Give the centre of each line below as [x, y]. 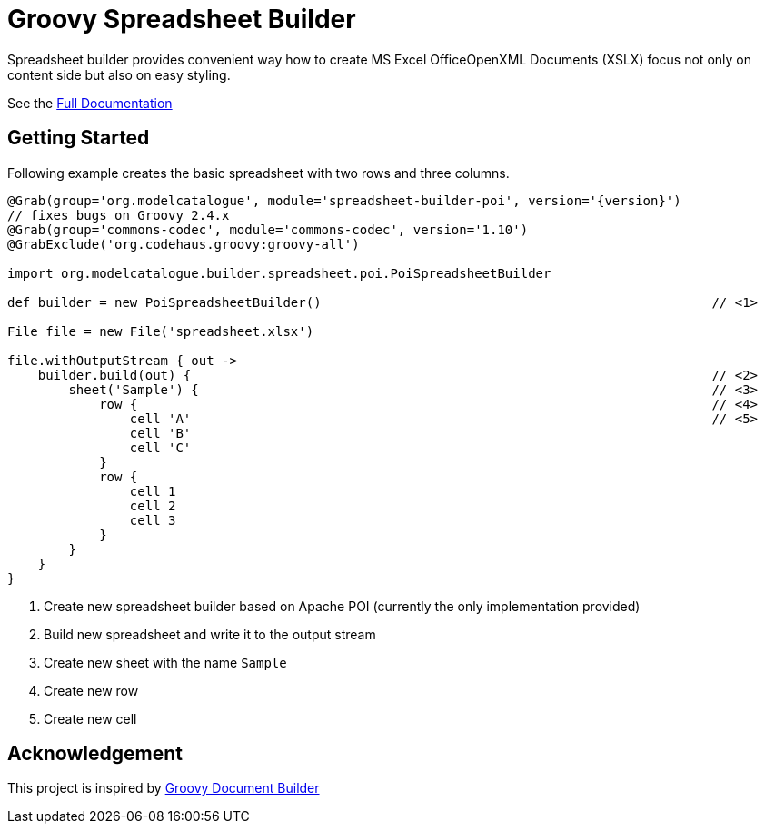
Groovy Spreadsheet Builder [182, 19]
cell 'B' [160, 433]
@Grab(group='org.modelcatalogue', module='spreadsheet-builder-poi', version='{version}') [344, 200]
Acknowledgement [95, 754]
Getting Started [79, 138]
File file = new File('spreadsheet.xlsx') [161, 331]
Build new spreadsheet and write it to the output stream [210, 634]
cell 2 [153, 505]
